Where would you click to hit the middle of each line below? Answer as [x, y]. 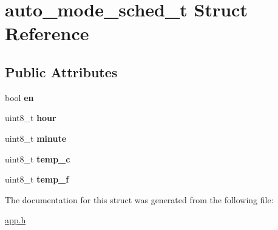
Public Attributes [61, 71]
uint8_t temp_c [38, 159]
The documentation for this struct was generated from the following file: [139, 199]
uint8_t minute [36, 138]
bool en [19, 97]
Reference [47, 33]
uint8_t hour [31, 118]
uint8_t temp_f [37, 179]
